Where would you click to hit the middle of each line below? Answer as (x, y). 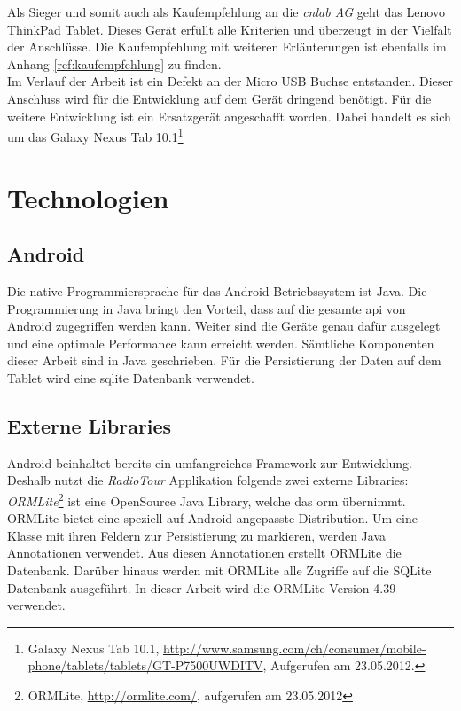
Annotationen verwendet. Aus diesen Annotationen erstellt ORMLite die (204, 553)
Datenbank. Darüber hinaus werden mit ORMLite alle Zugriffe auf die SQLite (219, 570)
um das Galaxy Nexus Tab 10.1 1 (95, 135)
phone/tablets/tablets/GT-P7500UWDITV (145, 665)
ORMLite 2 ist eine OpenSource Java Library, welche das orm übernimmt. (207, 499)
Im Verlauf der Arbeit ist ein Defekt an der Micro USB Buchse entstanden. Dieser (230, 81)
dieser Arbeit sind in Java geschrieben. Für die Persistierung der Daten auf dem (224, 360)
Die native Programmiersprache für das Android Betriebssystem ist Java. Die (217, 290)
